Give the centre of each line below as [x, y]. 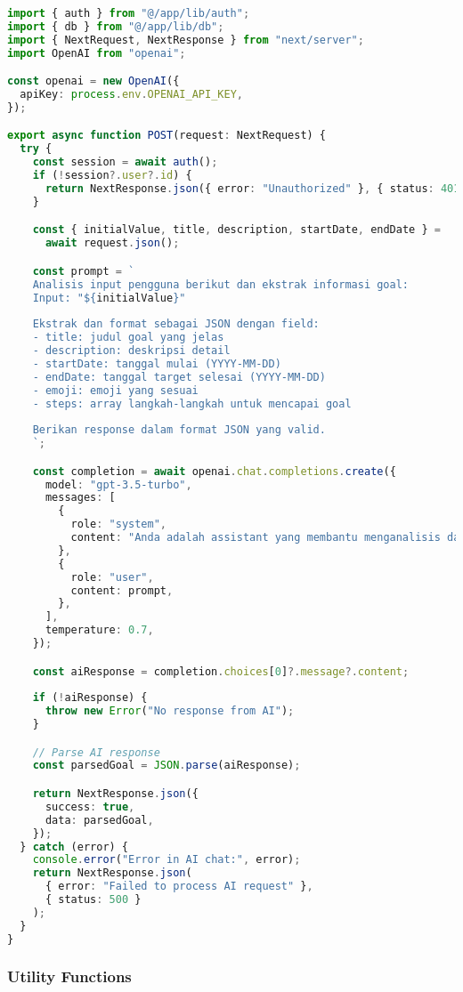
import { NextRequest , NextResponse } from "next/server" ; [186, 40]
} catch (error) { [74, 847]
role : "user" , [112, 577]
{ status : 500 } [93, 899]
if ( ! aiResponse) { [90, 698]
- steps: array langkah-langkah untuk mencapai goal [192, 403]
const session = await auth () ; [125, 162]
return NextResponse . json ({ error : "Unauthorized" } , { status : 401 [252, 188]
